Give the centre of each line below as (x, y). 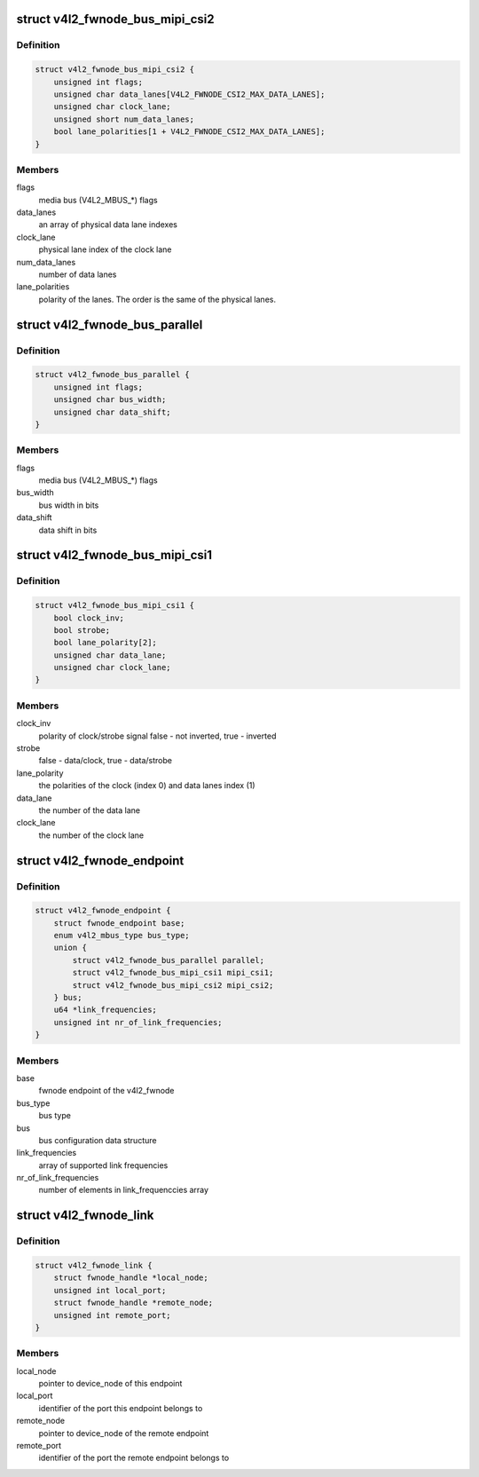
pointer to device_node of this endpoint (110, 1384)
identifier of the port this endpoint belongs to (121, 1408)
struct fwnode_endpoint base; (119, 923)
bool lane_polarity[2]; (105, 643)
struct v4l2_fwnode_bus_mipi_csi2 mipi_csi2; (173, 985)
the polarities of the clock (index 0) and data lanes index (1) (147, 786)
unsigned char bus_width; (110, 400)
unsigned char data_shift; (113, 412)
